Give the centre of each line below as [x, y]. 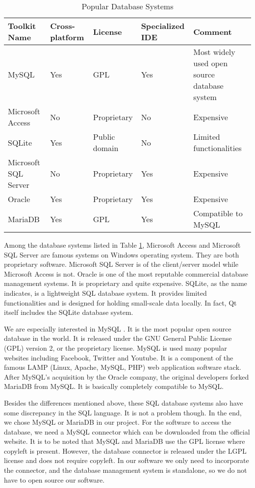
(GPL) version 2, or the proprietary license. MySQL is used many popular [115, 347]
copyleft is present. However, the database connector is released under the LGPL [125, 450]
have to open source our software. [54, 479]
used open [211, 63]
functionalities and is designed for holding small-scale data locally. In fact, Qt [120, 302]
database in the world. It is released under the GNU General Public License [118, 338]
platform [67, 37]
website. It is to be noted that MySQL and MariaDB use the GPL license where [125, 441]
